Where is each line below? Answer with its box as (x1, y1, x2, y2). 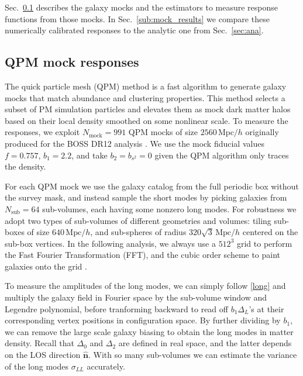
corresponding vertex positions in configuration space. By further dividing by (5, 314, 281, 326)
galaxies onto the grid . (5, 260, 87, 272)
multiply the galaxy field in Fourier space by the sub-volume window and (5, 291, 267, 303)
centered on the (242, 226, 298, 238)
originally (245, 126, 279, 138)
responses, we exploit (5, 126, 80, 138)
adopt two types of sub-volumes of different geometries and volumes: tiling (5, 214, 271, 226)
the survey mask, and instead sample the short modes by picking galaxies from (5, 191, 287, 203)
